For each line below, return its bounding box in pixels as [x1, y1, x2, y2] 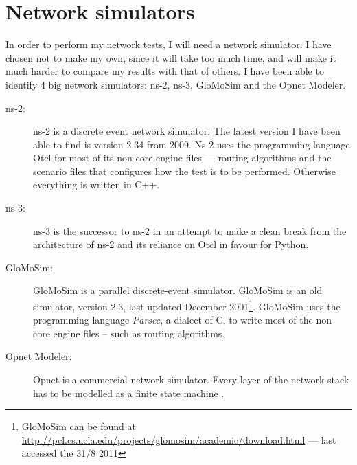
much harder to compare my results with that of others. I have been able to [5, 64, 324, 78]
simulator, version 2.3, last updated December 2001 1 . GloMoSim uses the [33, 297, 341, 313]
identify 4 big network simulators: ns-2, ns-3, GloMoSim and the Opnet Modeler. [5, 77, 346, 91]
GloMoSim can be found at [21, 419, 136, 433]
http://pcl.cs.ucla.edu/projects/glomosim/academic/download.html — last [21, 432, 336, 446]
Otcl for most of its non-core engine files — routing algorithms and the [33, 150, 332, 165]
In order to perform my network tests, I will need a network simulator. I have [5, 37, 332, 52]
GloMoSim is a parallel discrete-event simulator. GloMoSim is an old [33, 283, 323, 297]
